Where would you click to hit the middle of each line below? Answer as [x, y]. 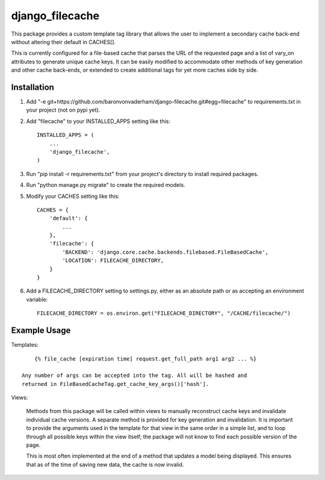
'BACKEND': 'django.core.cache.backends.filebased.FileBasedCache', [166, 252]
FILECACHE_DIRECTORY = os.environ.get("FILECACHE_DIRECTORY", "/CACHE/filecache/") [164, 313]
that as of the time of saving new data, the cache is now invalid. [105, 464]
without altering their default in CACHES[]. [63, 42]
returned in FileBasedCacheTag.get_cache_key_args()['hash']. [116, 384]
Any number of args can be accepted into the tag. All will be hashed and [135, 376]
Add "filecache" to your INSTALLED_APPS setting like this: [98, 121]
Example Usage [41, 331]
